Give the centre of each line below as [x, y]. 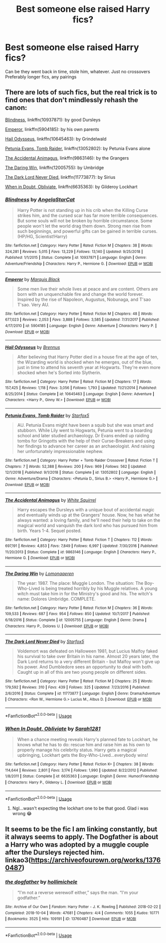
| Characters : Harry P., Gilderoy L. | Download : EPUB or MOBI [59, 782]
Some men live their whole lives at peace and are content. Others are [87, 289]
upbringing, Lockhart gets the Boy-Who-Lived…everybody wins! [83, 755]
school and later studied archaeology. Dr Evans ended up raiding [83, 435]
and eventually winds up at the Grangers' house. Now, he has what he [88, 515]
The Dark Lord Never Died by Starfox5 [45, 642]
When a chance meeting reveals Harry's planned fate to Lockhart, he [87, 739]
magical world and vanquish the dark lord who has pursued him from [87, 526]
